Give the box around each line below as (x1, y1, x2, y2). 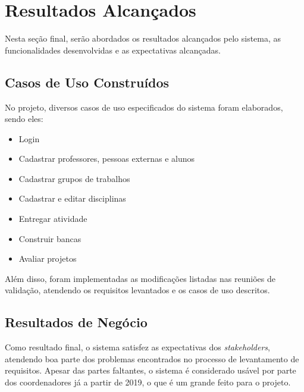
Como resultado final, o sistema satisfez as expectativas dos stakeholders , (5, 341, 270, 353)
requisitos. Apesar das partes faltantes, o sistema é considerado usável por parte (5, 364, 296, 377)
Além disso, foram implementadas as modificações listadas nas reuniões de (5, 272, 275, 284)
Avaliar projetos (18, 252, 77, 265)
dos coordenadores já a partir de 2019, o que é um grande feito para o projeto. (5, 376, 291, 388)
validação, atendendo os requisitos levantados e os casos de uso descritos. (5, 284, 270, 296)
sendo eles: (5, 112, 43, 125)
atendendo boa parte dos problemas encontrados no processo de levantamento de (5, 352, 299, 365)
